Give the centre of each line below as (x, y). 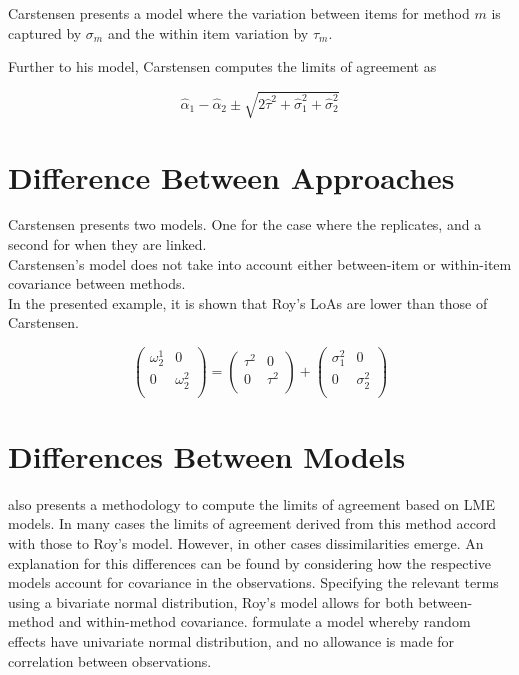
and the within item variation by (208, 32)
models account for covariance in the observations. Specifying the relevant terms (253, 582)
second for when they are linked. (107, 244)
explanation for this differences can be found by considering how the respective (250, 562)
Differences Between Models (207, 455)
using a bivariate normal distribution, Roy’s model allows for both (211, 601)
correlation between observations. (110, 660)
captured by (45, 32)
